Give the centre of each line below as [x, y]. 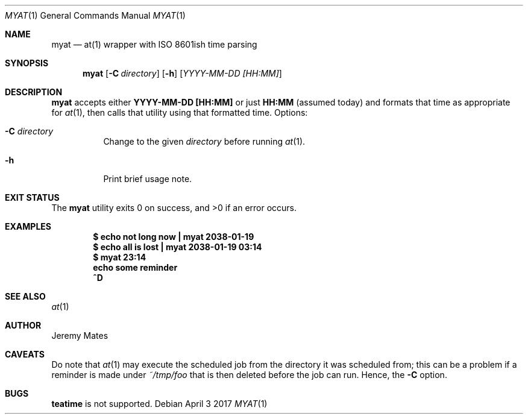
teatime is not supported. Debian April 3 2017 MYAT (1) [159, 404]
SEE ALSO [25, 296]
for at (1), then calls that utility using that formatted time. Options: [180, 112]
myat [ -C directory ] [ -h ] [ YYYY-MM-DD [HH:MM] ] [182, 73]
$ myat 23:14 [120, 257]
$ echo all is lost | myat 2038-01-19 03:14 [178, 247]
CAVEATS [25, 354]
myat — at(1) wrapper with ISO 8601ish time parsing [154, 44]
